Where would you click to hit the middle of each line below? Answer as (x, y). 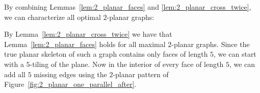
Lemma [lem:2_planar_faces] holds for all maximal (85, 44)
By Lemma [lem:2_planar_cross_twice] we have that (88, 34)
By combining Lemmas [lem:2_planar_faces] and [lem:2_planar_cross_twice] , (128, 7)
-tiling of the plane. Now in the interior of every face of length (127, 64)
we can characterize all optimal (53, 17)
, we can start (235, 54)
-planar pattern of (141, 74)
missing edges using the (70, 74)
